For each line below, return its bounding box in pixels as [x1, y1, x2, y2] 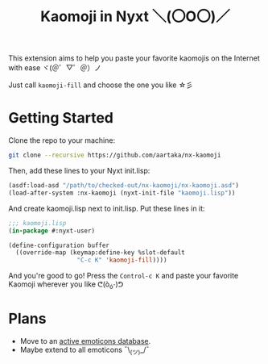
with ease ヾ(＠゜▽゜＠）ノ [8, 63, 102, 73]
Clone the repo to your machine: [8, 136, 115, 145]
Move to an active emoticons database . [19, 336, 151, 345]
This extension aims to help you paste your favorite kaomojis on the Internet [8, 53, 260, 63]
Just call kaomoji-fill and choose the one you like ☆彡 [8, 80, 193, 90]
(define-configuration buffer [8, 241, 110, 249]
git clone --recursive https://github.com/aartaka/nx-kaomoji [8, 151, 221, 160]
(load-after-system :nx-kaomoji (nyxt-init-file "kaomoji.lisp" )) [8, 189, 236, 197]
